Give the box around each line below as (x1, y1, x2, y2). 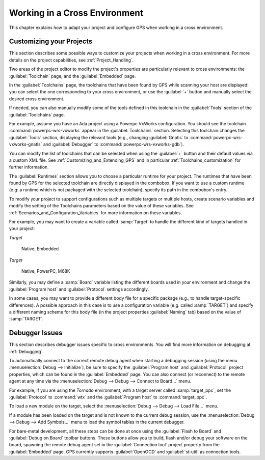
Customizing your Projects (9, 37, 93, 46)
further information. (9, 164, 49, 170)
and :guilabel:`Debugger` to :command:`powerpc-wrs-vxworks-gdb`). (43, 142, 184, 147)
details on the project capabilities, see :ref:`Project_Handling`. (9, 57, 134, 63)
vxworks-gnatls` (9, 142, 42, 147)
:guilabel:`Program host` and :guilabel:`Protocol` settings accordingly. (9, 286, 149, 292)
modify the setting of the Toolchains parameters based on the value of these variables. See (9, 203, 194, 209)
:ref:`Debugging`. (9, 348, 44, 354)
